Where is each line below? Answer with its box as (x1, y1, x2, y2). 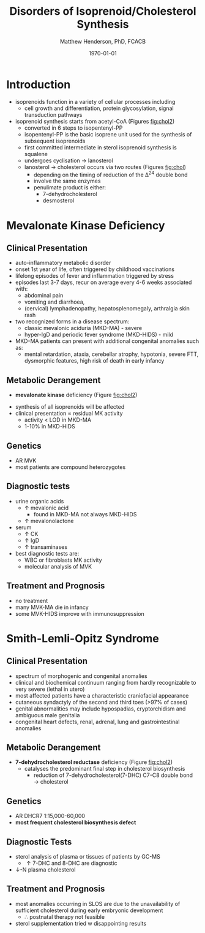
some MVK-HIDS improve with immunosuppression (15, 610, 145, 617)
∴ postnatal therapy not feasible (24, 913, 105, 920)
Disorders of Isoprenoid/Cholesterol (9, 4, 197, 18)
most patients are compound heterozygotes (15, 463, 126, 471)
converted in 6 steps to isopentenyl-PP (24, 124, 123, 132)
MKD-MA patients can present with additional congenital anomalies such (15, 337, 199, 345)
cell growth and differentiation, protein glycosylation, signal (24, 104, 174, 112)
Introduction (6, 77, 71, 92)
